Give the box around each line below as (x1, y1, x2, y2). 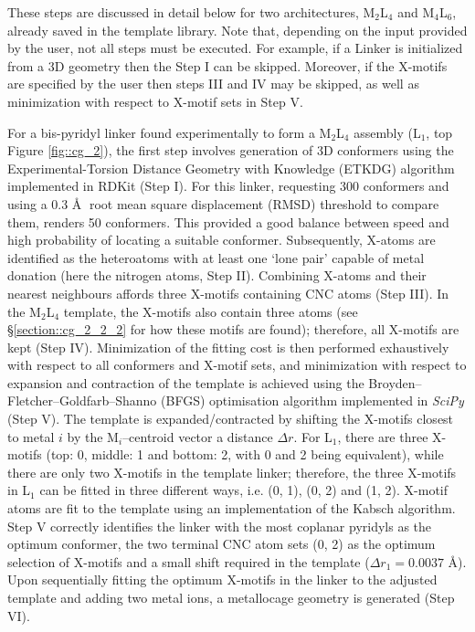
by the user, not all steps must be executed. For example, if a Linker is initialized (7, 38, 463, 58)
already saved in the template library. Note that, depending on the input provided (7, 20, 468, 39)
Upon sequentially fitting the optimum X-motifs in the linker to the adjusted (7, 570, 438, 589)
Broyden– (368, 373, 422, 392)
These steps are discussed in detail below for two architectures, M (7, 3, 375, 21)
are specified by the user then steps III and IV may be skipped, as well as (7, 74, 419, 93)
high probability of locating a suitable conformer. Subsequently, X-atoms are (7, 230, 436, 249)
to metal (7, 427, 55, 446)
